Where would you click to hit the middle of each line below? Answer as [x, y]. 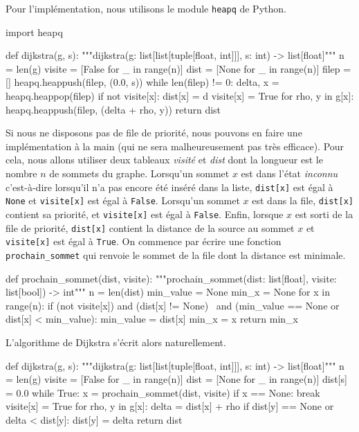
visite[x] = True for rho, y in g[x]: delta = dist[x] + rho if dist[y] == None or [170, 406]
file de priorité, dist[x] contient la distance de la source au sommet [150, 227]
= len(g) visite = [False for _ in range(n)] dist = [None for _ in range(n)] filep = [178, 68]
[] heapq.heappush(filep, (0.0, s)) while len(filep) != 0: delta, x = [142, 82]
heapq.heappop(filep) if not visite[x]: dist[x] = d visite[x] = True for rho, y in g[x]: [180, 96]
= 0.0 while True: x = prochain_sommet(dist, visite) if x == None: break [163, 392]
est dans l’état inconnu [289, 173]
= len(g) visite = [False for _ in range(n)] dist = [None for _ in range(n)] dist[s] [176, 379]
